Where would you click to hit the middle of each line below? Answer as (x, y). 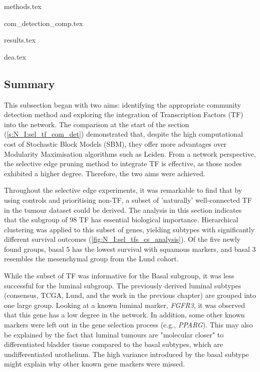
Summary (30, 83)
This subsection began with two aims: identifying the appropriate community (122, 104)
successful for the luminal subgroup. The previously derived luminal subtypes (123, 285)
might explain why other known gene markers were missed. (94, 364)
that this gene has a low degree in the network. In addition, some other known (124, 315)
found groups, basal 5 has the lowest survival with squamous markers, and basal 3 (130, 249)
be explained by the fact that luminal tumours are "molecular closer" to (114, 334)
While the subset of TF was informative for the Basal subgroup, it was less (119, 276)
